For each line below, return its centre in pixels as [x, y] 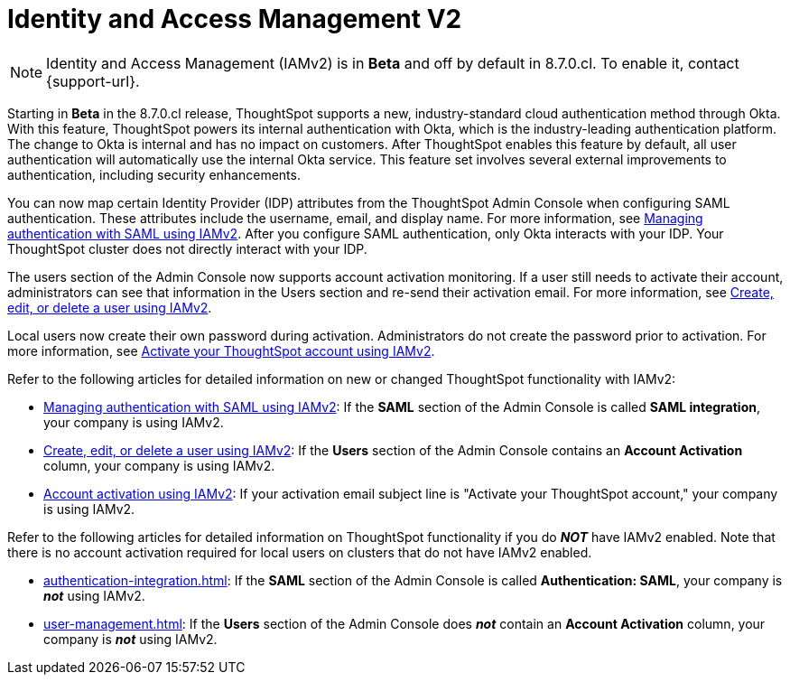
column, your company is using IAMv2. [159, 465]
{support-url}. [93, 81]
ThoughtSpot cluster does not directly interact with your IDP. [187, 248]
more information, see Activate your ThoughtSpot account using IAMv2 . [221, 350]
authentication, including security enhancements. [154, 174]
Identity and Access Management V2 [235, 19]
